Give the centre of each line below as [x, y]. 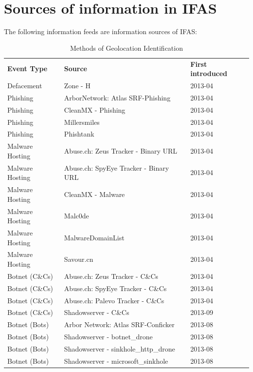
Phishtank [79, 134]
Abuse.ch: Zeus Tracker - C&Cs [111, 276]
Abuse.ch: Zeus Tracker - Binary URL [121, 151]
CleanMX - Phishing [95, 109]
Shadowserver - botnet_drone [108, 337]
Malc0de [76, 216]
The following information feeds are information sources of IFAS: [100, 31]
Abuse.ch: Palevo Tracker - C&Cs [114, 300]
